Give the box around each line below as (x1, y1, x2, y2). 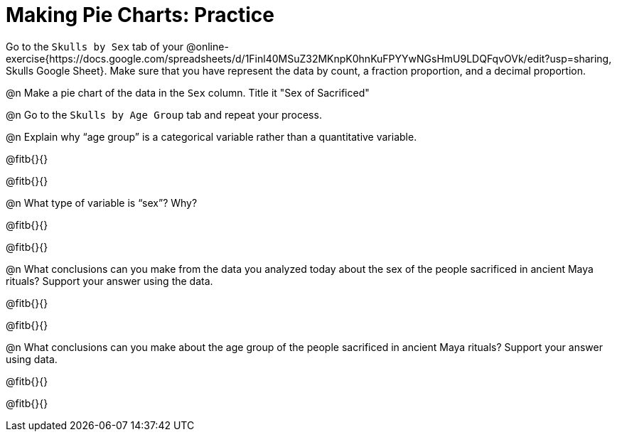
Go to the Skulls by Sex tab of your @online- (6, 40, 229, 53)
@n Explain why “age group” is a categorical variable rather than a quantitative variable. (6, 130, 417, 143)
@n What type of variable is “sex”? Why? (6, 196, 198, 209)
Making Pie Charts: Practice (6, 3, 274, 27)
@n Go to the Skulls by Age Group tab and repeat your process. (6, 108, 322, 121)
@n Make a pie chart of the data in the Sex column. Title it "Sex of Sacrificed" (6, 86, 370, 99)
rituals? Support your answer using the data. (6, 274, 213, 287)
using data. (6, 352, 58, 365)
